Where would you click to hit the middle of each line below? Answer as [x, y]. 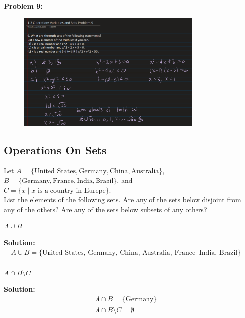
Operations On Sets [55, 150]
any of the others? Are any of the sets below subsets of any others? [106, 209]
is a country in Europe [72, 191]
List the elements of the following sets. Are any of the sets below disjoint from [122, 200]
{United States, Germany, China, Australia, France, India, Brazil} [140, 252]
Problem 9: [23, 6]
